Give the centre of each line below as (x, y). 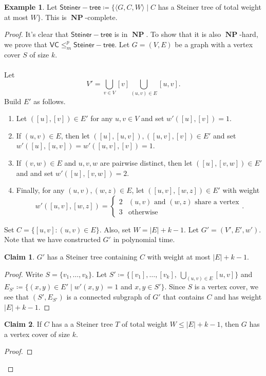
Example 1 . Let (31, 7)
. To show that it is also (184, 34)
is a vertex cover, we (226, 286)
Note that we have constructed (52, 239)
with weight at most (179, 257)
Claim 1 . (20, 257)
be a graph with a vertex (214, 44)
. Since (175, 286)
